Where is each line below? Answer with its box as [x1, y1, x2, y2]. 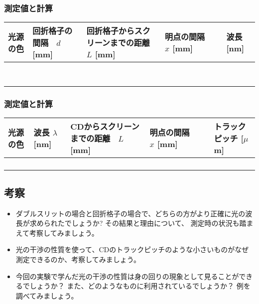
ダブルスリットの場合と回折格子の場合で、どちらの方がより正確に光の [15, 208, 246, 218]
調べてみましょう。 [15, 290, 78, 301]
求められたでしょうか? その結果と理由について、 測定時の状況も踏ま [29, 218, 254, 228]
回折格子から [86, 25, 134, 37]
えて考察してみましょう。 [15, 227, 99, 238]
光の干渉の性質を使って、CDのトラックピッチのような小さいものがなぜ [15, 244, 249, 255]
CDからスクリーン [70, 121, 139, 133]
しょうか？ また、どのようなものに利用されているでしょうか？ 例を [29, 281, 251, 291]
